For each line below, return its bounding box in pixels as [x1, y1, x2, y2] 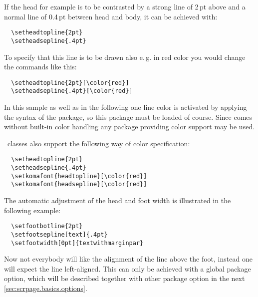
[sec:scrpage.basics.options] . [4, 283, 87, 293]
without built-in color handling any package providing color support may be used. [4, 121, 255, 132]
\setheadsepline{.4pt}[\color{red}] [11, 87, 133, 95]
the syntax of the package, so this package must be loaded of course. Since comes [4, 111, 253, 122]
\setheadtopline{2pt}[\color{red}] [11, 79, 129, 86]
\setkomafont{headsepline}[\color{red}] [11, 181, 147, 188]
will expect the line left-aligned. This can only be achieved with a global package [4, 263, 251, 274]
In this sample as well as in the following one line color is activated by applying [4, 102, 247, 112]
